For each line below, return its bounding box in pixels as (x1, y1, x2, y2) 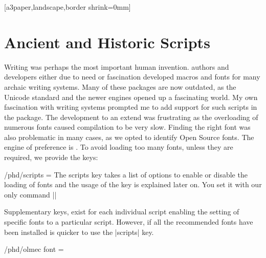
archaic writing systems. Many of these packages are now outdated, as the (4, 81, 236, 92)
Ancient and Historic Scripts (4, 31, 210, 52)
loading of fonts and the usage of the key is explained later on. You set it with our (4, 179, 262, 190)
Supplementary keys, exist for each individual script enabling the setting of (4, 206, 239, 217)
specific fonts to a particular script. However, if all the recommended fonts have (4, 216, 253, 227)
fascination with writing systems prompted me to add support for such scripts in (4, 102, 257, 112)
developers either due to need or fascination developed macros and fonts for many (4, 71, 260, 82)
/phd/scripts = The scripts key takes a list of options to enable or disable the (4, 169, 248, 180)
